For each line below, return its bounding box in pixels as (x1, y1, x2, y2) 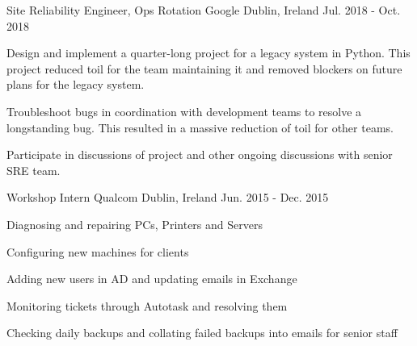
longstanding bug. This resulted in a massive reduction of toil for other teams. (6, 119, 394, 135)
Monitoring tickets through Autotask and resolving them (6, 297, 288, 314)
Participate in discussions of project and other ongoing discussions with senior (6, 146, 393, 163)
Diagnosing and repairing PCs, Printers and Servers (6, 215, 263, 232)
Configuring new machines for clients (6, 243, 189, 260)
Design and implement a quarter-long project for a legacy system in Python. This (6, 44, 411, 61)
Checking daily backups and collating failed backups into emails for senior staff (6, 324, 398, 341)
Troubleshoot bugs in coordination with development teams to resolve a (6, 102, 362, 119)
